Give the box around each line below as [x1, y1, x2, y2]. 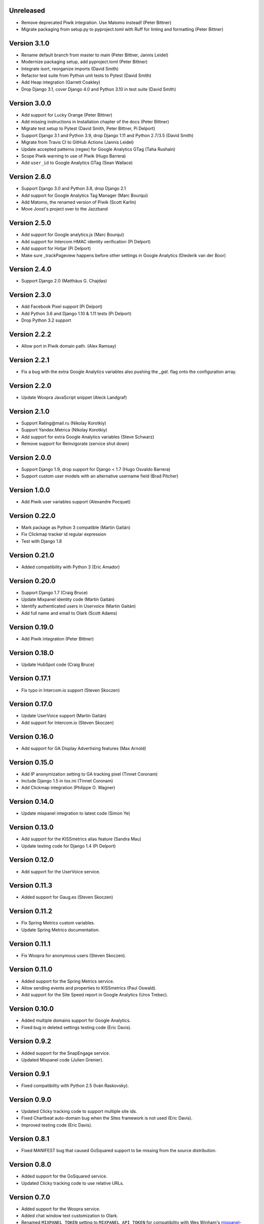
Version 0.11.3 [9, 881, 52, 890]
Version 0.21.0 [9, 551, 55, 559]
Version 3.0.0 [9, 99, 51, 107]
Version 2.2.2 [9, 330, 51, 338]
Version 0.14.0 [9, 798, 54, 806]
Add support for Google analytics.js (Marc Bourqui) [21, 232, 125, 237]
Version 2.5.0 [9, 219, 51, 227]
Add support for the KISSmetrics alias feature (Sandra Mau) [21, 836, 142, 842]
